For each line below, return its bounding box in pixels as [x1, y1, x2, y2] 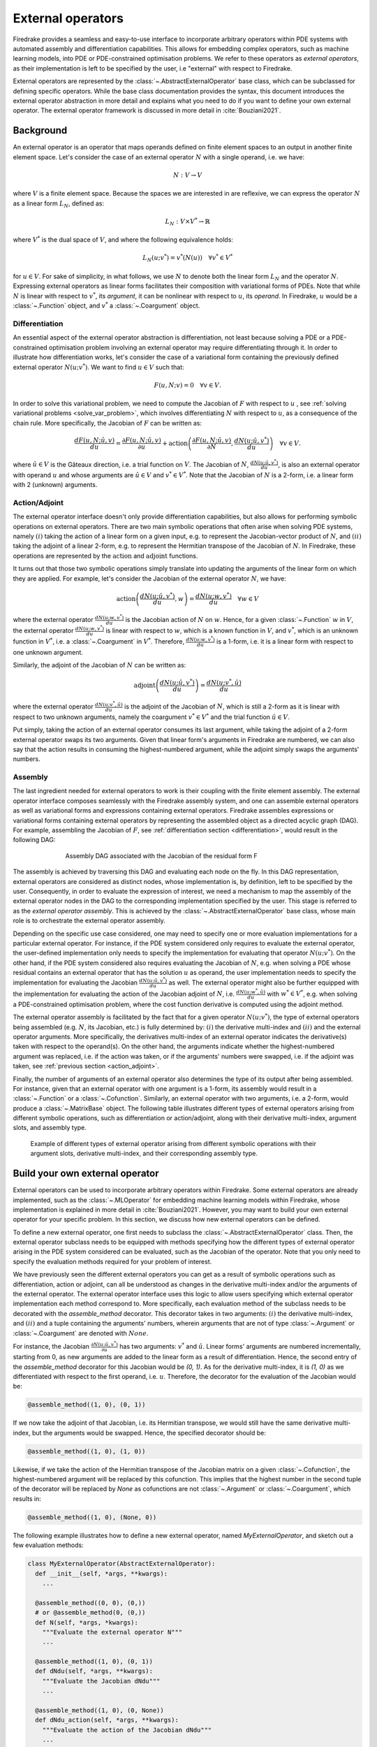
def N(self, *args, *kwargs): [35, 1618, 139, 1626]
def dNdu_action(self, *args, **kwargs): [35, 1716, 179, 1724]
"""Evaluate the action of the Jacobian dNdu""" [42, 1726, 212, 1734]
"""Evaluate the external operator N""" [42, 1628, 183, 1636]
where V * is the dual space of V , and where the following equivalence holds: [13, 235, 234, 244]
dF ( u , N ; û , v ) [74, 437, 115, 444]
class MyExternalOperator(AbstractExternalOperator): [27, 1560, 216, 1568]
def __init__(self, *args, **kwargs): [35, 1570, 168, 1577]
